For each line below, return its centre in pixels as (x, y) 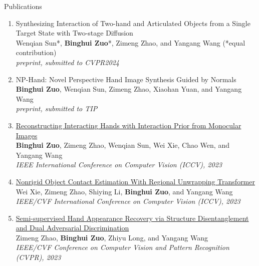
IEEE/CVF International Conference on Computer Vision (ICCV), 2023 (128, 201)
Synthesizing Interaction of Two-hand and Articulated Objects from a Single (133, 23)
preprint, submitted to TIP (57, 108)
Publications (23, 6)
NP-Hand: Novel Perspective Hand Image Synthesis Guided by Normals (126, 79)
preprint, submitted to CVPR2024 (67, 62)
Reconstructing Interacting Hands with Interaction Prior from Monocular (128, 125)
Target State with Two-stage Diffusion (74, 33)
